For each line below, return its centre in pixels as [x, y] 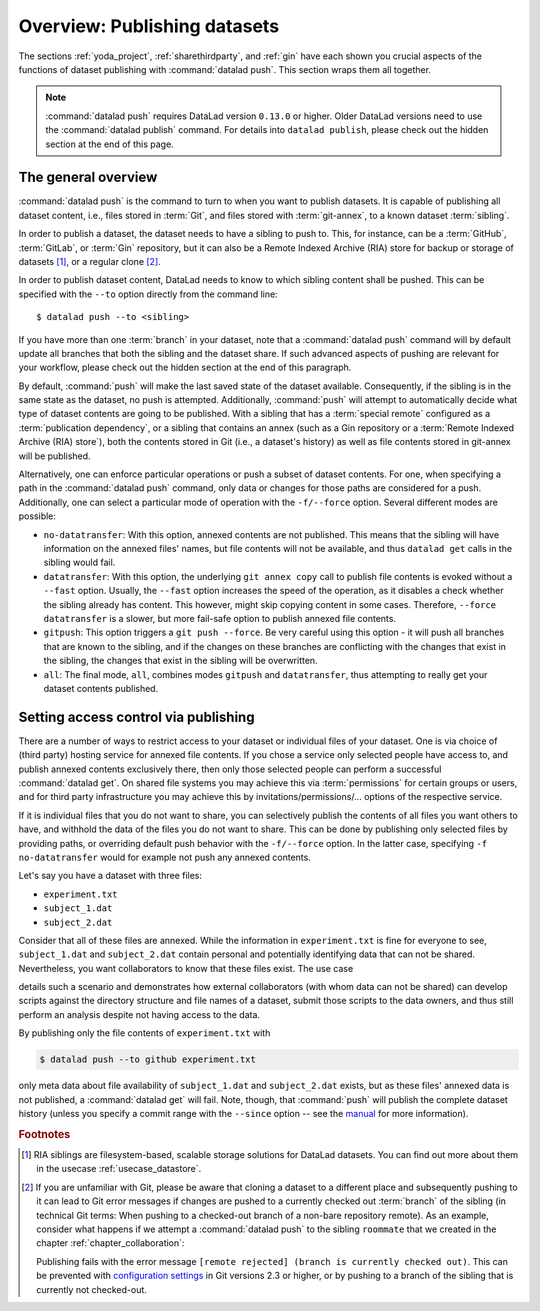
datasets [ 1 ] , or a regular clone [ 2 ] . [90, 261]
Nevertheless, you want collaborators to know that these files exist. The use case [186, 968]
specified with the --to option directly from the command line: [148, 294]
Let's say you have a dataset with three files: [110, 876]
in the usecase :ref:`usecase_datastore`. [119, 1169]
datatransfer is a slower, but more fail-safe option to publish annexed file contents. [220, 618]
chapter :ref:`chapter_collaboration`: [110, 1243]
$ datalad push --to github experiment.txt [148, 1059]
